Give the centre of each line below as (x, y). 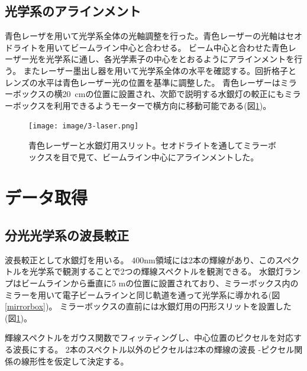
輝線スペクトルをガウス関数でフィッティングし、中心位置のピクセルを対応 (149, 338)
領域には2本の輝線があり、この (215, 259)
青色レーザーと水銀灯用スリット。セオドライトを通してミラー (148, 145)
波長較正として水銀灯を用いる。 (67, 259)
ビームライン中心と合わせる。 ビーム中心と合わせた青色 (179, 47)
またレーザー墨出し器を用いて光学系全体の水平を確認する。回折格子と (160, 70)
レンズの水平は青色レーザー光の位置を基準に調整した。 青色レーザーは (143, 82)
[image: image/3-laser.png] (84, 126)
